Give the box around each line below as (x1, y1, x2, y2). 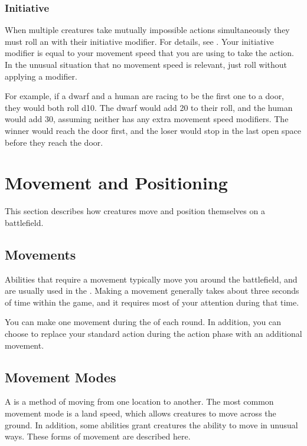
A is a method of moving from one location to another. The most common (5, 395, 274, 408)
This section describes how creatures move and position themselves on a (5, 205, 265, 217)
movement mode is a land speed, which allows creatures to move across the (5, 407, 276, 419)
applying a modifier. (5, 70, 77, 82)
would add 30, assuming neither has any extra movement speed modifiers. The (5, 113, 289, 125)
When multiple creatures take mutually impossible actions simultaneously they (5, 24, 290, 36)
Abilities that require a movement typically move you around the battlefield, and (5, 273, 298, 285)
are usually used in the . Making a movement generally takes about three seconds (5, 284, 299, 297)
